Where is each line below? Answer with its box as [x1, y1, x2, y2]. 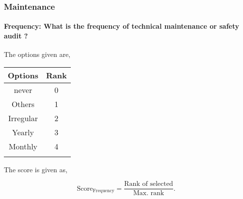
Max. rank [133, 190, 164, 197]
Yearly [12, 126, 34, 138]
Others [11, 98, 35, 109]
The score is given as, [4, 164, 67, 174]
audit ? [4, 31, 28, 41]
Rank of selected [124, 181, 173, 188]
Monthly [8, 140, 38, 152]
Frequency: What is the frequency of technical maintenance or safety [4, 21, 240, 31]
